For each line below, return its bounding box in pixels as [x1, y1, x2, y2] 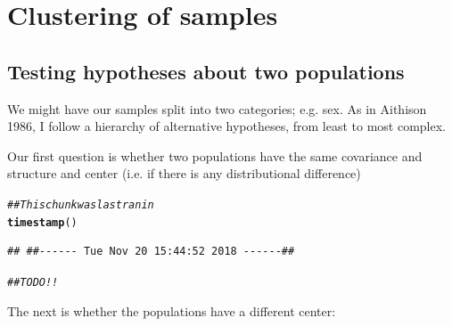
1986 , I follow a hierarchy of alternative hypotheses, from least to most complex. [7, 117, 446, 135]
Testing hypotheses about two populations [7, 57, 405, 85]
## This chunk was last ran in [7, 198, 154, 211]
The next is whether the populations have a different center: [7, 301, 336, 320]
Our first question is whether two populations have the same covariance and [7, 146, 423, 165]
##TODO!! [7, 275, 59, 289]
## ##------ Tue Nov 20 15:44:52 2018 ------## [7, 245, 295, 258]
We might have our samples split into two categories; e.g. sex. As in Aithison [7, 99, 427, 118]
